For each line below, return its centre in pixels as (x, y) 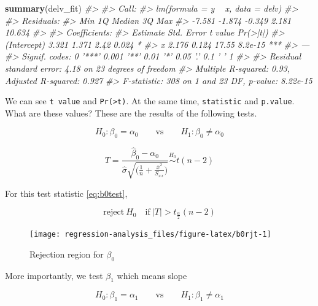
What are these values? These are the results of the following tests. (131, 113)
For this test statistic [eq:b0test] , (66, 193)
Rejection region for (67, 254)
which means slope (152, 275)
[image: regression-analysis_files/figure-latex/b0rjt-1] (150, 235)
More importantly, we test (54, 275)
